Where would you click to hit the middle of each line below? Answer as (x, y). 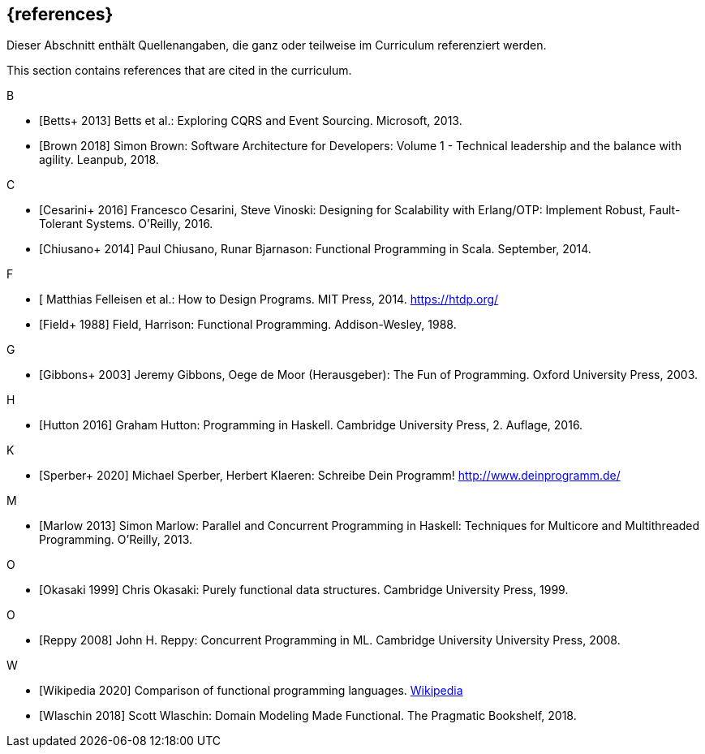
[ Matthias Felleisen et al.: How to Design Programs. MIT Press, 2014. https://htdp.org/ (269, 299)
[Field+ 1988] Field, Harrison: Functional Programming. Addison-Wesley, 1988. (248, 325)
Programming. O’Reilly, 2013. (116, 540)
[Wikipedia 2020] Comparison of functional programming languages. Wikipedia (251, 691)
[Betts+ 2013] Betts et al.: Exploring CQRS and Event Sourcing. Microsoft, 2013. (251, 121)
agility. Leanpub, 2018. (99, 160)
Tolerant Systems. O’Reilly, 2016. (126, 224)
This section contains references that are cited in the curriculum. (179, 71)
